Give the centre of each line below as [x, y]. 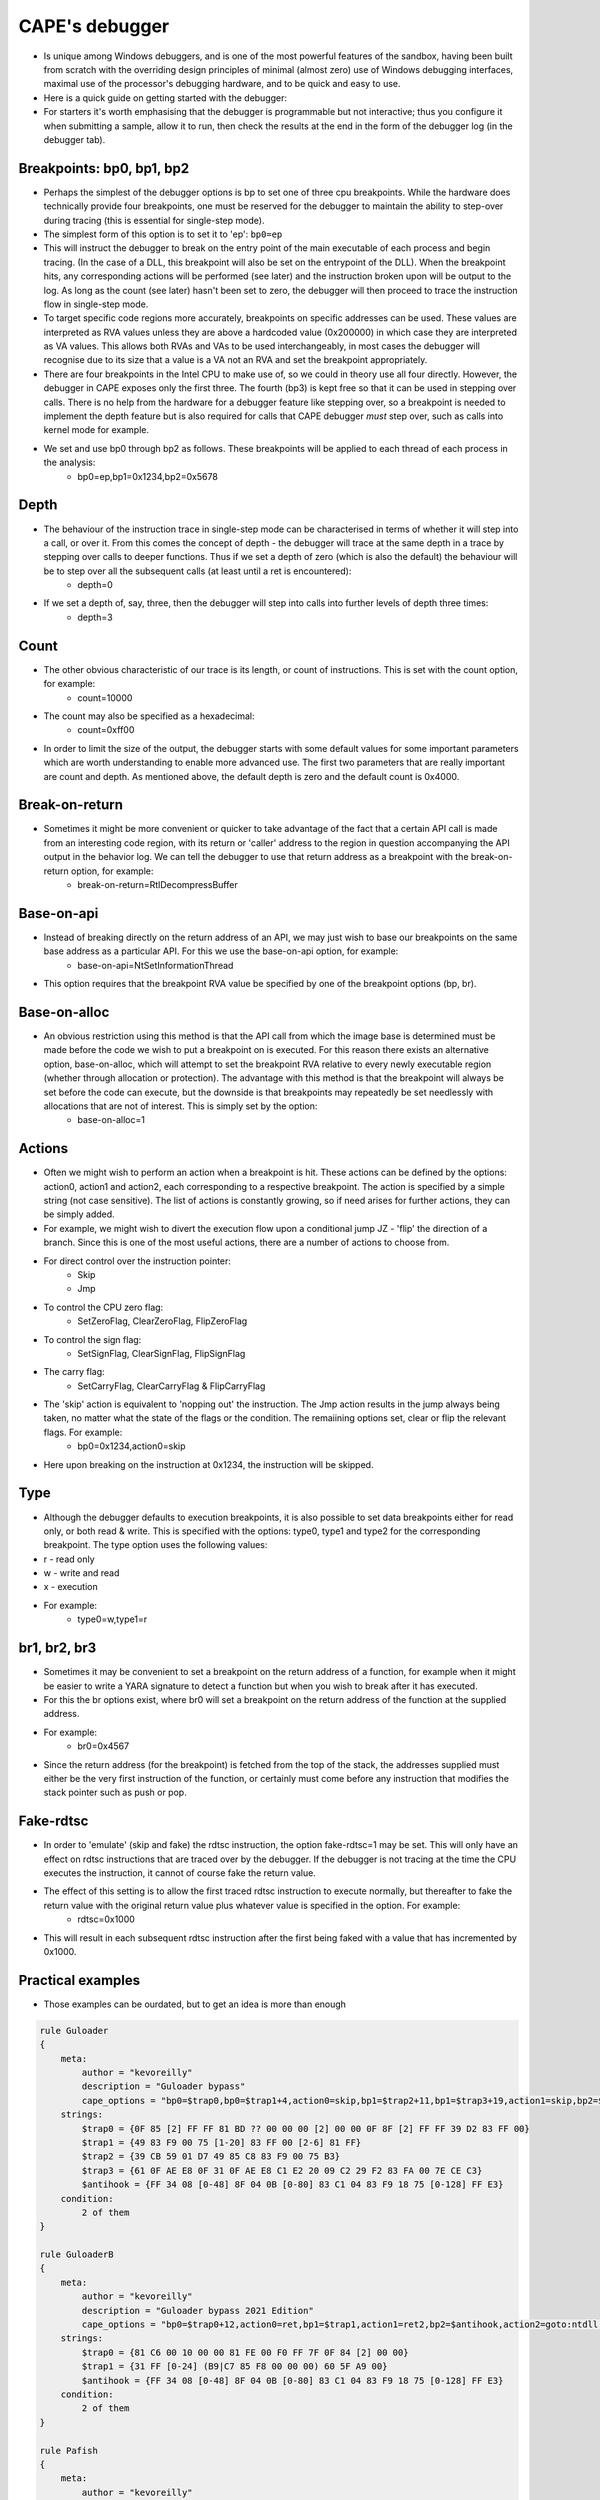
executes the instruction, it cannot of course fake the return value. [180, 1872]
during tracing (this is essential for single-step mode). [154, 220]
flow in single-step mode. [96, 304]
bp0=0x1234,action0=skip [131, 1446]
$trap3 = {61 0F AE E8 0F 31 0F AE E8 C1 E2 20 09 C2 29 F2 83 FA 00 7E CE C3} [282, 2170]
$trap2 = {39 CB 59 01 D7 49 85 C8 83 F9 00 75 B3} [211, 2156]
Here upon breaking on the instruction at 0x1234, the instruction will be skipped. [208, 1464]
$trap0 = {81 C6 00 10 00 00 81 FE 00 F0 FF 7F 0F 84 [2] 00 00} [245, 2352]
